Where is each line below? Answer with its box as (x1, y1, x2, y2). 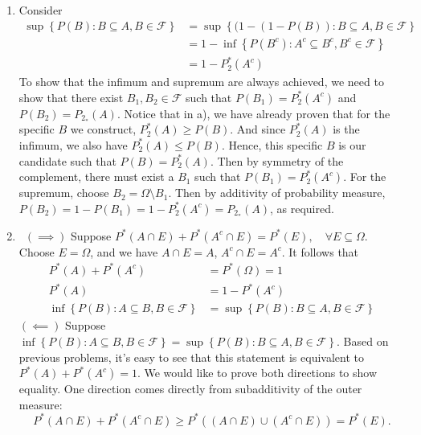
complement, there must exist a (18, 168, 174, 185)
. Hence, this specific (221, 136, 323, 153)
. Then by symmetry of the (210, 152, 344, 169)
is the (333, 121, 360, 137)
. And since (230, 121, 286, 137)
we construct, (70, 121, 137, 137)
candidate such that (18, 152, 116, 169)
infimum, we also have (18, 136, 128, 153)
